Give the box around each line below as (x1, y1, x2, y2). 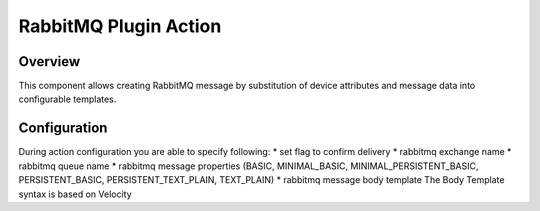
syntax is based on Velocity (18, 188, 132, 200)
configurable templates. (18, 93, 117, 105)
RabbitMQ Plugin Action (18, 15, 222, 37)
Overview (18, 53, 81, 70)
